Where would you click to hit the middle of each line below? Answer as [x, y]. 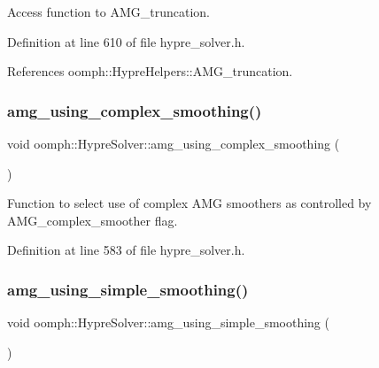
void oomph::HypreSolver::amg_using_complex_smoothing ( [174, 143]
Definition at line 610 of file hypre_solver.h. [126, 41]
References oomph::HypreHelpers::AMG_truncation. [150, 71]
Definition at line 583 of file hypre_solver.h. [126, 250]
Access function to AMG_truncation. [108, 11]
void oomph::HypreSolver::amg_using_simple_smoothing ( [168, 322]
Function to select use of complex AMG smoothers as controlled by [189, 203]
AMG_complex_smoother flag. [93, 220]
